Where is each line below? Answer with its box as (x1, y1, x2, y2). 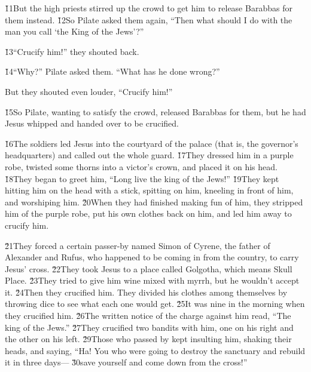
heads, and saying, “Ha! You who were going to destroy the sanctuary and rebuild (5, 344, 306, 356)
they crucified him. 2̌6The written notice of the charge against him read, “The (5, 309, 291, 322)
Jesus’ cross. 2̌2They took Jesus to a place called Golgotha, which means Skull (5, 262, 292, 275)
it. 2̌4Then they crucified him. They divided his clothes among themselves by (5, 285, 288, 298)
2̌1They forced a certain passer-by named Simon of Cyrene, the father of (5, 239, 270, 251)
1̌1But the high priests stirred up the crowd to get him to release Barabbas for (5, 2, 292, 14)
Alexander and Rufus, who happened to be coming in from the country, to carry (5, 251, 299, 263)
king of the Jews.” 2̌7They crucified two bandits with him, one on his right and (5, 321, 294, 333)
